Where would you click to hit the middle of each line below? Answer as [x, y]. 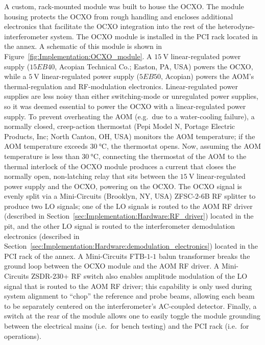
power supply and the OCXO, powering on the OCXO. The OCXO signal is [123, 186]
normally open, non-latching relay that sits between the [91, 176]
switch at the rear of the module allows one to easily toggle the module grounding [132, 316]
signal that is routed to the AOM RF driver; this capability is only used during [128, 286]
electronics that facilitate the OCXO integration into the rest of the [110, 26]
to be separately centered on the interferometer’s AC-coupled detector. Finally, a [130, 306]
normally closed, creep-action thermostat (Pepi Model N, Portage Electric [120, 126]
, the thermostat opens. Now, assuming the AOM [184, 146]
